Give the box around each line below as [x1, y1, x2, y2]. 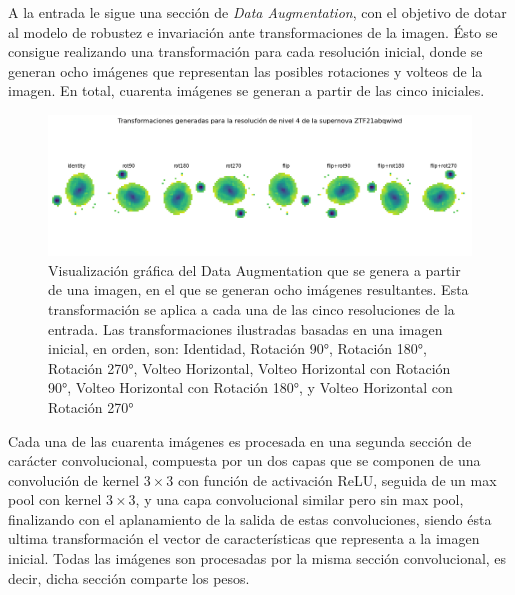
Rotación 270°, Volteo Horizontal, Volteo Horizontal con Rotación [48, 357, 451, 378]
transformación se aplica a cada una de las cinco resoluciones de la [48, 298, 455, 319]
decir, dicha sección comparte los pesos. [8, 567, 250, 588]
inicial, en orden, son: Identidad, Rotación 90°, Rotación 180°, [48, 338, 427, 359]
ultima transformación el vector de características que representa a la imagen [8, 528, 480, 549]
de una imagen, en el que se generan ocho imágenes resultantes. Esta [48, 279, 469, 300]
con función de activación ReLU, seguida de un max [177, 469, 497, 490]
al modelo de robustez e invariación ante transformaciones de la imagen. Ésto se [8, 21, 498, 42]
